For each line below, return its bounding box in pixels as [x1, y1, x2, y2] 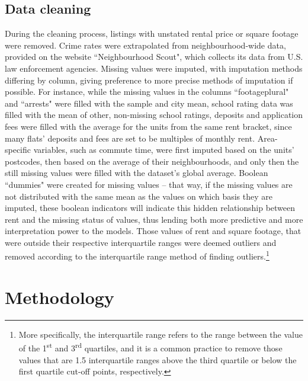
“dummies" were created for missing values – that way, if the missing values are [5, 178, 293, 190]
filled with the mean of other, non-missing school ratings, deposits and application [5, 108, 303, 121]
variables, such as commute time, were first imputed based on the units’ [33, 143, 294, 156]
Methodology [5, 284, 114, 309]
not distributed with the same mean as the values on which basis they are [5, 190, 273, 202]
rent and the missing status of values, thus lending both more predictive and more [5, 213, 303, 225]
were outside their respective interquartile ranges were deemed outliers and [5, 236, 277, 248]
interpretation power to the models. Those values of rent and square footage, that [5, 225, 301, 237]
